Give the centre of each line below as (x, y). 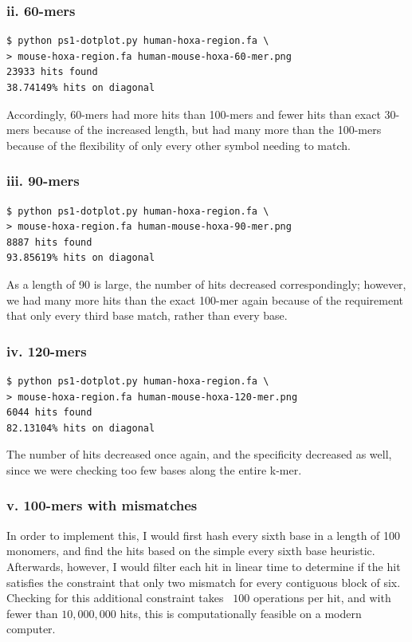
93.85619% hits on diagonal (81, 258)
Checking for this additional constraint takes (115, 598)
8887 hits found (49, 242)
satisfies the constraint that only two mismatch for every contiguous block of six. (204, 582)
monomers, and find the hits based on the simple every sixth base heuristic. (191, 551)
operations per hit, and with (322, 598)
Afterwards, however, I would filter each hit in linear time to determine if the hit (204, 566)
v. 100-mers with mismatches (102, 505)
